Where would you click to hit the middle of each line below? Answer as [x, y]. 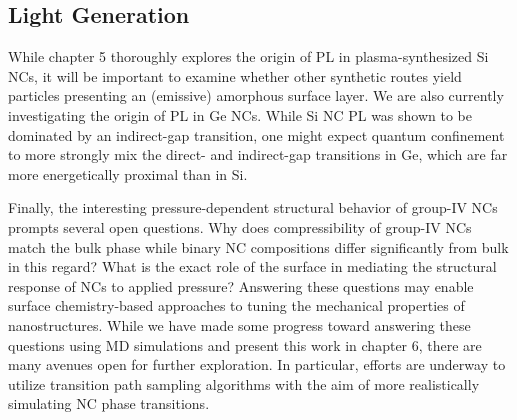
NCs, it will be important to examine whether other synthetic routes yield [235, 75]
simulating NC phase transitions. [109, 403]
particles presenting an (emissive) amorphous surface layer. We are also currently [256, 95]
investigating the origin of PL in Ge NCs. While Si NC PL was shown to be [240, 114]
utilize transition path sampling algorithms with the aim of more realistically [244, 383]
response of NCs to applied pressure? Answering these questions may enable [241, 285]
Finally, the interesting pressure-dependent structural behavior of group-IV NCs [253, 207]
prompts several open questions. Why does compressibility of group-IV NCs [240, 226]
